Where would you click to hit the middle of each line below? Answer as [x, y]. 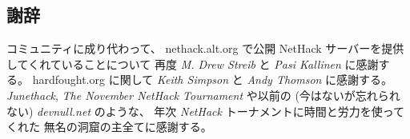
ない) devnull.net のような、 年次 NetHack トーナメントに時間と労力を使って [205, 111]
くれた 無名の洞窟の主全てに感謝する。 [109, 127]
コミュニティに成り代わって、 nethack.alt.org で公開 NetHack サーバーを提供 [205, 48]
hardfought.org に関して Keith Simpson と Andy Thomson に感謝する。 [213, 79]
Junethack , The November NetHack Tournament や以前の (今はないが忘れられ [203, 95]
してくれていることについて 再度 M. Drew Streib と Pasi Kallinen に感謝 [193, 64]
